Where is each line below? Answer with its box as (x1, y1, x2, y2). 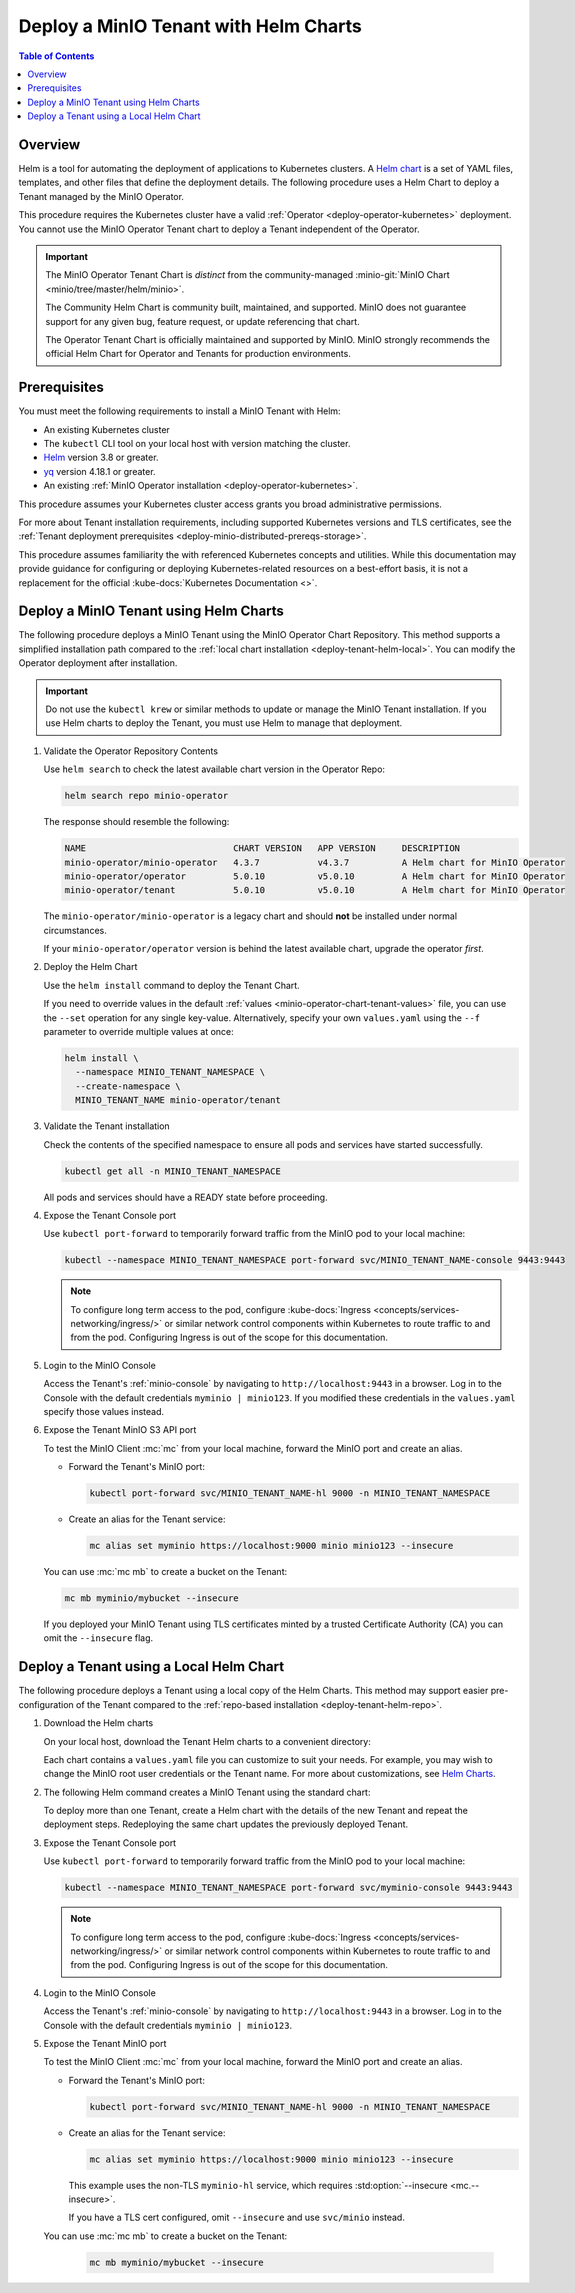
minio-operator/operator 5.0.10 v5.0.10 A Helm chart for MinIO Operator (64, 870, 566, 882)
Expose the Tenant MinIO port (43, 2037, 167, 2049)
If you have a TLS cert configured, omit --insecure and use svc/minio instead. (68, 2211, 405, 2224)
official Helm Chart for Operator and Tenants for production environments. (45, 348, 352, 360)
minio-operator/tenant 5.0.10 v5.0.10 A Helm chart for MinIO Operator (64, 885, 566, 896)
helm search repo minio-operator (64, 790, 229, 802)
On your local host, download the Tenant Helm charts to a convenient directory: (43, 1735, 372, 1747)
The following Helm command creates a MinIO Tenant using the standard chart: (43, 1786, 371, 1798)
